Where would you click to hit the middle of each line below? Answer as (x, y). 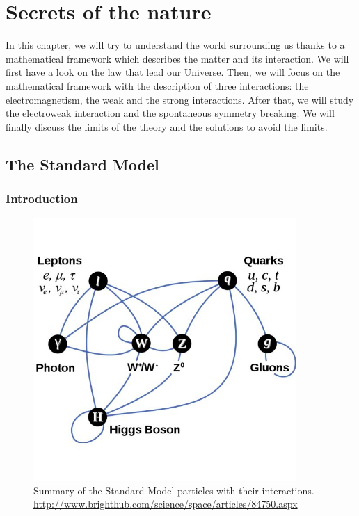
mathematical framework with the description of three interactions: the (157, 85)
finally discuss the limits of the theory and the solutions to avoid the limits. (167, 126)
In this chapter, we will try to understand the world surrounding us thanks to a (175, 45)
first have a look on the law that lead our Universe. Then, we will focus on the (173, 72)
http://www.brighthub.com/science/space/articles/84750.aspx (166, 504)
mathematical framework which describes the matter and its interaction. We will (177, 58)
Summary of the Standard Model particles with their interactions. (174, 490)
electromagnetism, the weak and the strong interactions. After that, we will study (180, 99)
